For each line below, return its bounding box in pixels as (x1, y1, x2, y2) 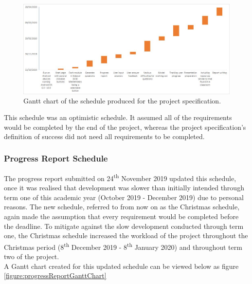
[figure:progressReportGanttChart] (4, 270, 107, 281)
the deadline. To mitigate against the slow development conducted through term (4, 221, 244, 231)
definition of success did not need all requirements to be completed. (4, 131, 205, 142)
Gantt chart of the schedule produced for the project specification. (23, 96, 221, 106)
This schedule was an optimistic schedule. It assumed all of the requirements (4, 112, 232, 122)
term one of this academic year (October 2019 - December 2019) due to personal (4, 192, 244, 202)
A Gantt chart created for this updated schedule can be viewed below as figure (4, 261, 239, 271)
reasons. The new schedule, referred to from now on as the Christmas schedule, (4, 202, 240, 212)
